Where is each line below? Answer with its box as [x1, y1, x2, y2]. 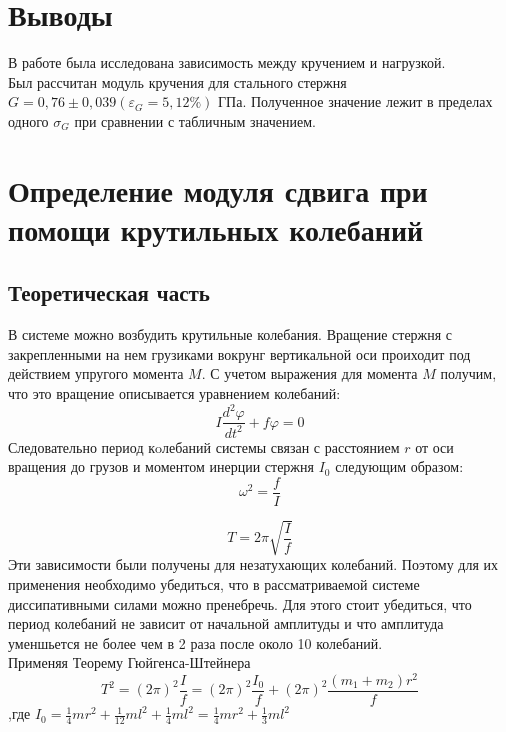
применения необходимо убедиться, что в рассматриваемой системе [8, 573, 420, 594]
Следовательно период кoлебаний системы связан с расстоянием [8, 436, 400, 457]
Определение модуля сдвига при [8, 169, 428, 210]
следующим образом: [335, 456, 464, 477]
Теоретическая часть [8, 277, 210, 308]
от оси [415, 436, 454, 457]
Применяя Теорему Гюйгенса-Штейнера [8, 652, 251, 673]
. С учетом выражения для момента [201, 363, 418, 384]
